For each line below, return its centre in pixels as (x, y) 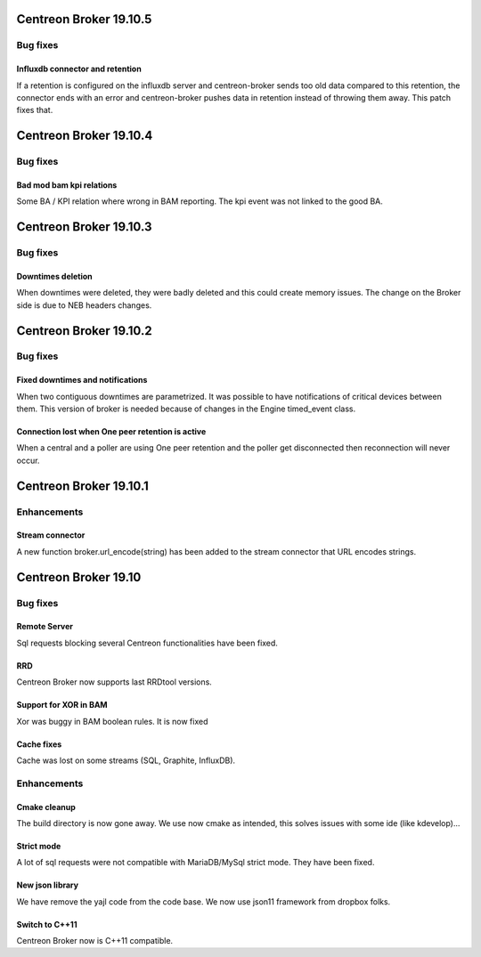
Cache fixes (39, 744)
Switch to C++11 (47, 924)
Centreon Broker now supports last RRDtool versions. (114, 682)
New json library (48, 885)
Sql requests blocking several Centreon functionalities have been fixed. (147, 643)
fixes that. (35, 110)
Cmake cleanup (46, 807)
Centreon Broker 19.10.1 (82, 486)
